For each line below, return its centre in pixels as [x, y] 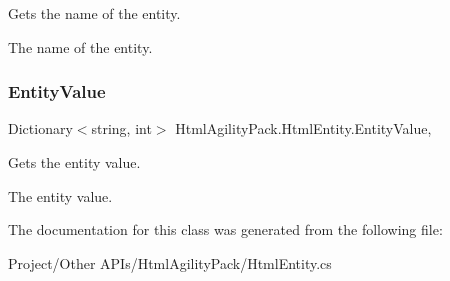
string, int [121, 128]
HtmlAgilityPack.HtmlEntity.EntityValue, [303, 128]
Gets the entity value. [74, 162]
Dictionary [40, 128]
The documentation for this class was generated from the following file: [225, 229]
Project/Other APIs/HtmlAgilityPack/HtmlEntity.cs [170, 262]
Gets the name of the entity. [94, 13]
